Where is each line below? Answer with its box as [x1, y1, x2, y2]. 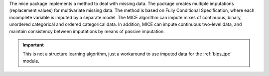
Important [22, 42, 44, 48]
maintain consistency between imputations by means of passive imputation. [9, 28, 165, 34]
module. [22, 58, 40, 64]
